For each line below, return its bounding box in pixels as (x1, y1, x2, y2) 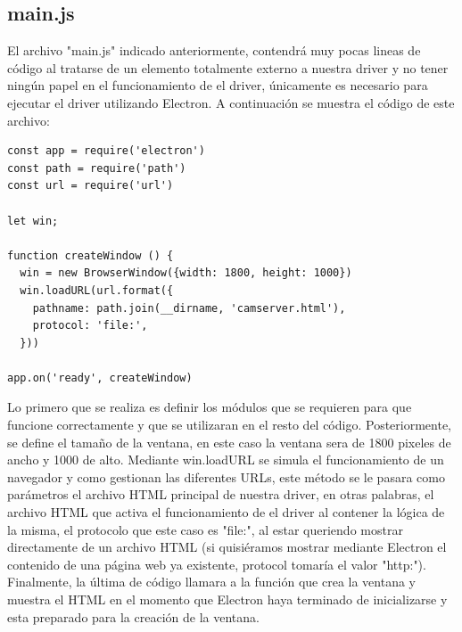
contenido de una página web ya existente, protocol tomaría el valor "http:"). (7, 554, 426, 573)
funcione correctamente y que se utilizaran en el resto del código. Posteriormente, (7, 415, 452, 434)
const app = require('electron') (7, 144, 205, 158)
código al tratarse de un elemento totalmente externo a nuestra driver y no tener (7, 58, 449, 77)
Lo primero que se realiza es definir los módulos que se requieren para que (7, 398, 412, 416)
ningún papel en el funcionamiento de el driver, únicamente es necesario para (7, 76, 428, 94)
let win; (7, 214, 59, 227)
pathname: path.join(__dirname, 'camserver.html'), (32, 301, 346, 315)
